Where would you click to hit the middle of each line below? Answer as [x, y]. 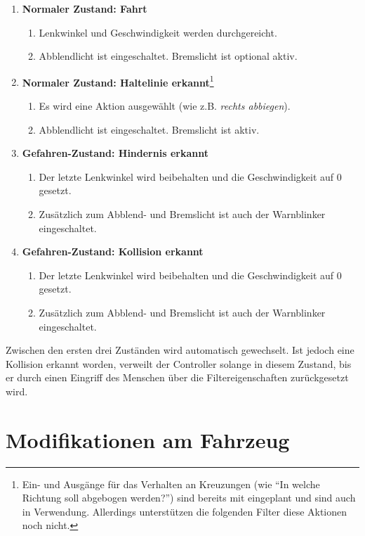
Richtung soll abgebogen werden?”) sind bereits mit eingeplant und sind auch [189, 498]
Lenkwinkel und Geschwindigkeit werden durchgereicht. [158, 32]
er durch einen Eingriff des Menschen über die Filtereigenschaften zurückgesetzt [177, 377]
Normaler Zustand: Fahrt [85, 8]
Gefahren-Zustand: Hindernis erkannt [115, 153]
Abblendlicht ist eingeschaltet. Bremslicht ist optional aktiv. [168, 56]
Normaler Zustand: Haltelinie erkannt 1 [118, 81]
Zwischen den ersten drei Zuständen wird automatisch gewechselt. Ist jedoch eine [180, 350]
